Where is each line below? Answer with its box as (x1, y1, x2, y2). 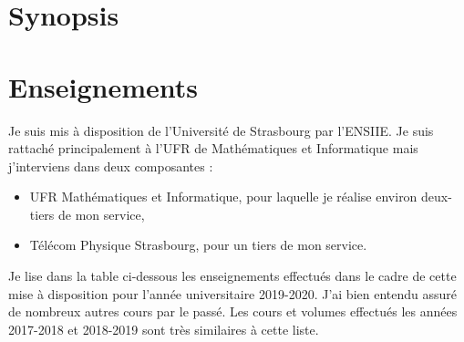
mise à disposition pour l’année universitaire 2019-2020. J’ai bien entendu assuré (8, 284, 457, 303)
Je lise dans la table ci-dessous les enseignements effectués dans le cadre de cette (8, 266, 457, 285)
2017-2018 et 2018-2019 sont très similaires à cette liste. (8, 319, 319, 338)
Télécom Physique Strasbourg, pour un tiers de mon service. (29, 235, 367, 254)
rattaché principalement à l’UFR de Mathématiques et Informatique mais (8, 139, 418, 158)
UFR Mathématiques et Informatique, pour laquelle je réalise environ (29, 187, 418, 206)
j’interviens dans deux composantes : (8, 156, 213, 175)
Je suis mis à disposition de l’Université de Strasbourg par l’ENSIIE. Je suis (8, 120, 434, 140)
